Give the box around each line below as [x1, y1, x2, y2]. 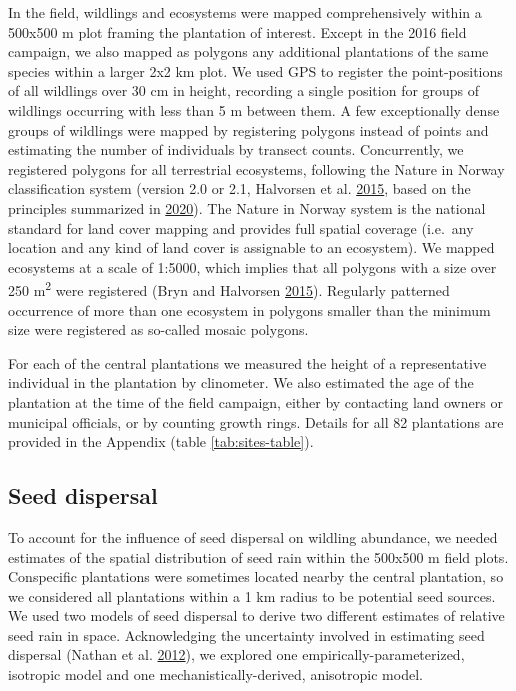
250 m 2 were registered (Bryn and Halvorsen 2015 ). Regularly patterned [8, 277, 450, 300]
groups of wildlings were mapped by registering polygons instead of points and [8, 119, 489, 140]
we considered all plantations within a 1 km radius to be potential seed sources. [8, 585, 496, 606]
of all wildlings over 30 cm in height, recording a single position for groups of [8, 80, 480, 101]
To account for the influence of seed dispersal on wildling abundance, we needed [8, 526, 498, 547]
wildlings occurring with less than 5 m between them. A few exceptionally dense [8, 99, 500, 120]
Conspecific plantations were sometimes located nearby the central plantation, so [8, 566, 504, 587]
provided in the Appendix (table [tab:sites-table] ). [8, 431, 314, 452]
